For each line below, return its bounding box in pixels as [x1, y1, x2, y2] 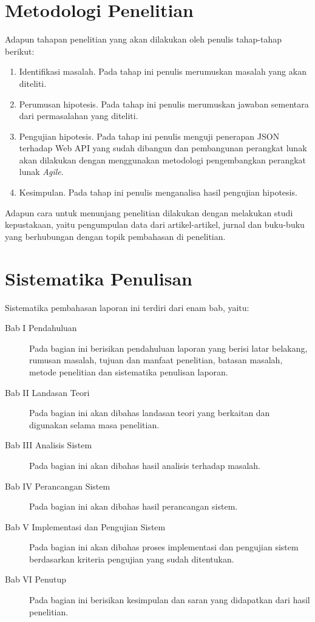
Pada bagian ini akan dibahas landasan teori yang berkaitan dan [29, 406, 270, 419]
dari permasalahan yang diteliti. [19, 109, 138, 122]
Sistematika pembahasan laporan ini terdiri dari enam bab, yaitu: [5, 301, 249, 313]
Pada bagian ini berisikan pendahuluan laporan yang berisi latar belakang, [29, 341, 308, 354]
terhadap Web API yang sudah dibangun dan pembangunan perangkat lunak [19, 142, 307, 154]
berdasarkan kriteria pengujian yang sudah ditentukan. [29, 552, 234, 565]
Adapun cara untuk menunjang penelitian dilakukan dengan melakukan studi [5, 206, 293, 219]
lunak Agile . [19, 165, 64, 178]
